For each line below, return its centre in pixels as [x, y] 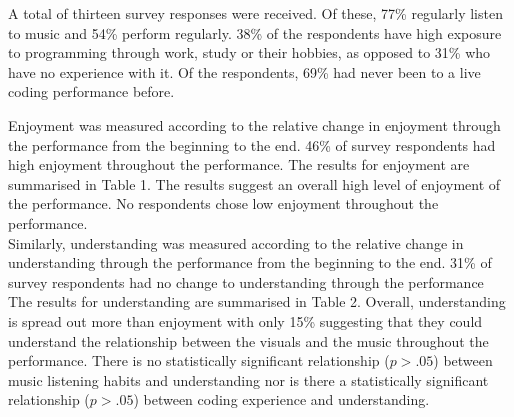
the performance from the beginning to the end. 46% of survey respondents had [252, 144]
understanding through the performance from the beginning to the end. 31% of [250, 262]
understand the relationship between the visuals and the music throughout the [248, 340]
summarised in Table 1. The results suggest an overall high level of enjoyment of [254, 183]
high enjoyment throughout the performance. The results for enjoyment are [239, 164]
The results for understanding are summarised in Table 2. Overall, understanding [257, 301]
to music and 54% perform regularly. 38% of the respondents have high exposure [255, 32]
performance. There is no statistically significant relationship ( [199, 360]
